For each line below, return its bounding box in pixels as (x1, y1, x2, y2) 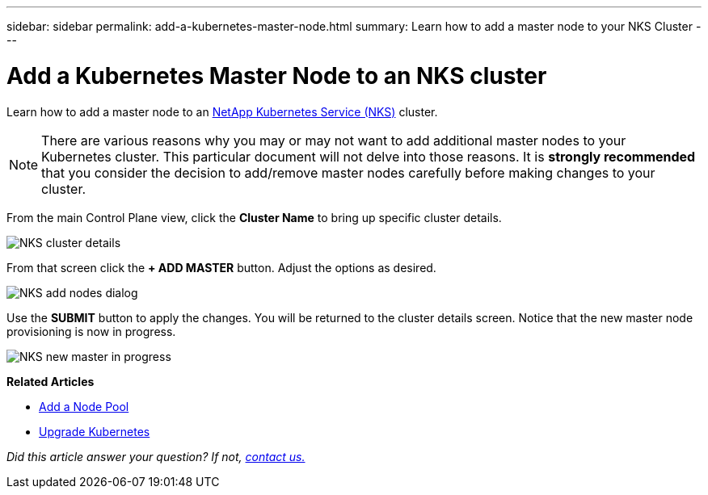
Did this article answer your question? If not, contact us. (6, 449, 306, 464)
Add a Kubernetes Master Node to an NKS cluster (6, 61, 547, 90)
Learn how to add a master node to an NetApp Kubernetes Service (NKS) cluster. (6, 104, 438, 119)
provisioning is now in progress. (6, 324, 176, 338)
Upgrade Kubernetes (39, 424, 150, 438)
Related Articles (6, 374, 95, 388)
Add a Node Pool (39, 399, 129, 413)
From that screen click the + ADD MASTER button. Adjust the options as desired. (6, 260, 436, 275)
